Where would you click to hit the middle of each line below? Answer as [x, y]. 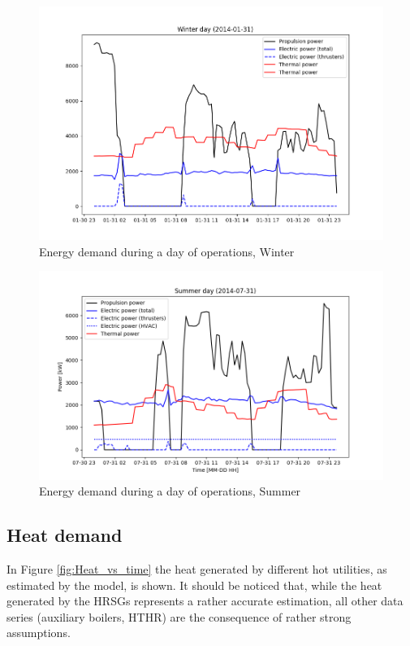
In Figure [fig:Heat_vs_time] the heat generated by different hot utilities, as [197, 569]
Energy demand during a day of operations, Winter [167, 251]
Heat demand [65, 535]
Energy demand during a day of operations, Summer [170, 491]
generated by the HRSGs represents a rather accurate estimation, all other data [205, 601]
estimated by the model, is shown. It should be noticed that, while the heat [194, 585]
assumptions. [39, 633]
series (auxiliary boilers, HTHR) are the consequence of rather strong [179, 616]
